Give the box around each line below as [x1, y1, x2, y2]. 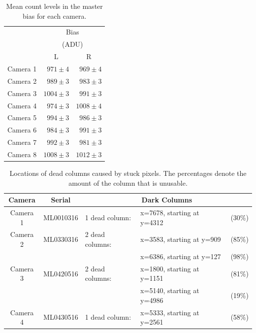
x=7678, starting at [140, 207, 199, 217]
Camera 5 [7, 112, 37, 123]
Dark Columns [141, 195, 192, 205]
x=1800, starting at [140, 263, 199, 273]
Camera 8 [7, 149, 37, 159]
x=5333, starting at [140, 307, 199, 317]
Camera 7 [7, 137, 37, 147]
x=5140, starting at [140, 285, 199, 296]
